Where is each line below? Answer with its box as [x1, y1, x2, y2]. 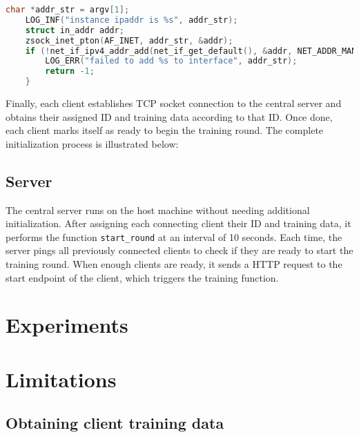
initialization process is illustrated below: [6, 136, 179, 150]
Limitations [6, 365, 117, 393]
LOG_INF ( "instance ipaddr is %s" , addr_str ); [25, 14, 238, 25]
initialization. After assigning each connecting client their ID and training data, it [6, 216, 351, 231]
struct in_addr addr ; [25, 25, 124, 35]
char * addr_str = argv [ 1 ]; [6, 5, 130, 14]
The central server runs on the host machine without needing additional [6, 202, 310, 217]
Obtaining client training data [6, 412, 224, 434]
